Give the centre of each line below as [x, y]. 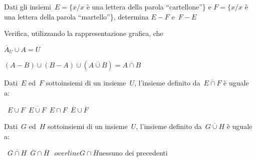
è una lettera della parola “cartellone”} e [149, 6]
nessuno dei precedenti [133, 153]
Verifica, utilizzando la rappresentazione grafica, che [84, 33]
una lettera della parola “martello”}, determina [76, 16]
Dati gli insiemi [28, 6]
